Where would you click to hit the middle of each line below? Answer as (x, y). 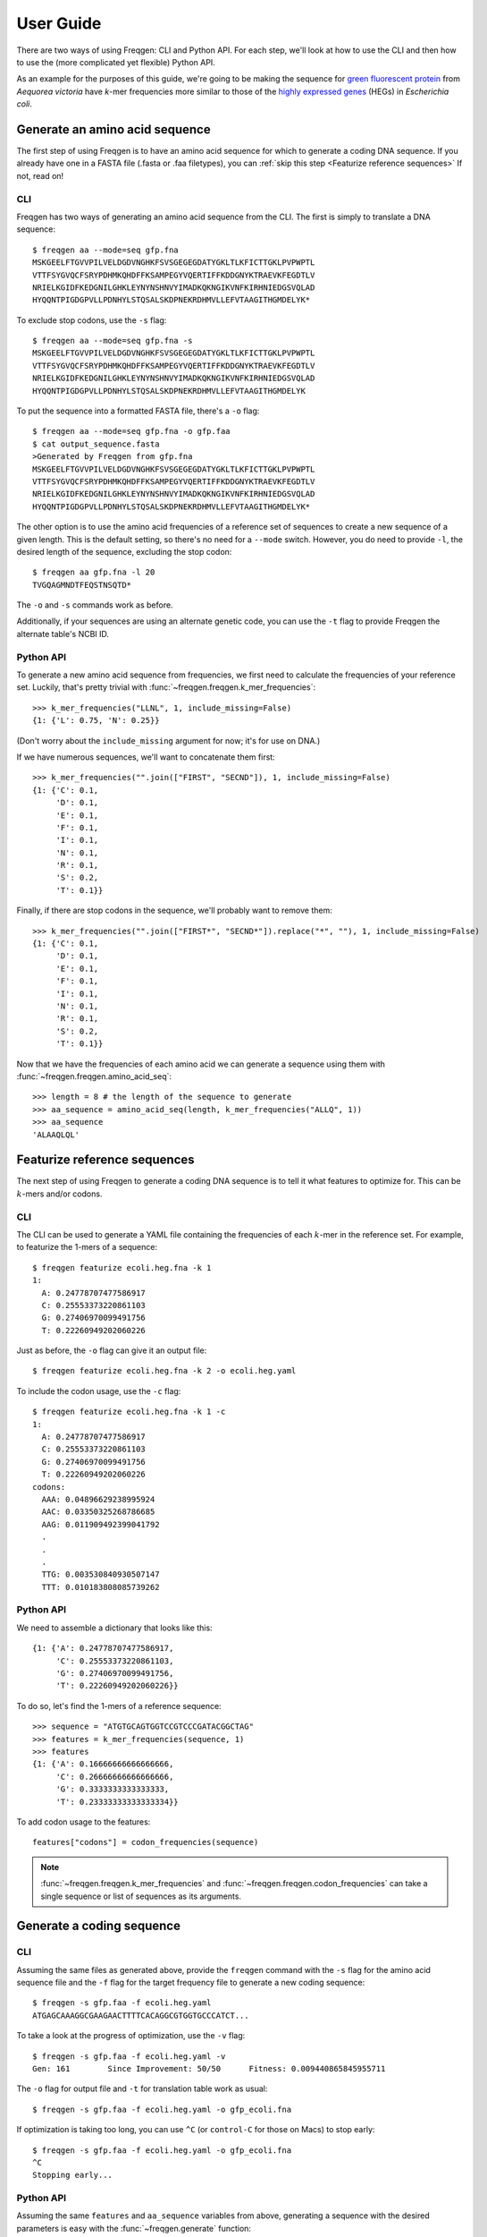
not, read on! (40, 175)
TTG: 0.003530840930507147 (101, 1574)
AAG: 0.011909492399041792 (101, 1524)
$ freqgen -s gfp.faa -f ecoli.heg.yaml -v (129, 2056)
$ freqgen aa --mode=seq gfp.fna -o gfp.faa (132, 431)
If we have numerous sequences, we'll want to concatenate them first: (146, 757)
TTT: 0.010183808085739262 (101, 1587)
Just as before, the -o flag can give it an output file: (112, 1350)
